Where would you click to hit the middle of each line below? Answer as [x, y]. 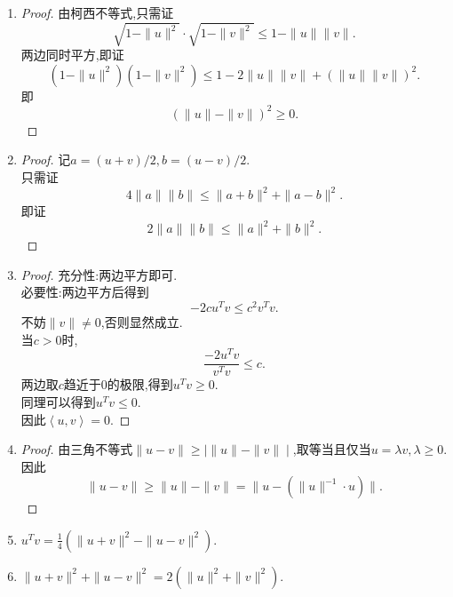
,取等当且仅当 [332, 449]
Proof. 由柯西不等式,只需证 [97, 12]
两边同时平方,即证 [72, 55]
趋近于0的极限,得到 [118, 384]
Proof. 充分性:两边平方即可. [99, 274]
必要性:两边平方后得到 [85, 292]
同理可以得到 [58, 401]
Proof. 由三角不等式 [77, 449]
